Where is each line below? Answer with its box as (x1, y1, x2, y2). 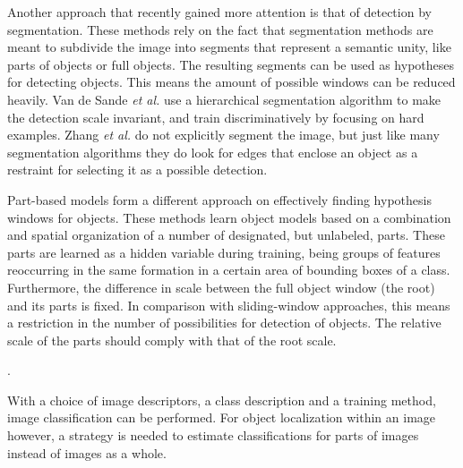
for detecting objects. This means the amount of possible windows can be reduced (7, 72, 456, 91)
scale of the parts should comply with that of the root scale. (7, 330, 337, 349)
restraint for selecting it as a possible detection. (7, 160, 268, 179)
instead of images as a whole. (7, 443, 167, 462)
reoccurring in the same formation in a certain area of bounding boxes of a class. (7, 260, 450, 279)
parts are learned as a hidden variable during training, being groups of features (7, 243, 441, 261)
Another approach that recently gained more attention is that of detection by (7, 3, 432, 21)
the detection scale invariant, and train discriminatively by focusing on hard (7, 107, 424, 126)
